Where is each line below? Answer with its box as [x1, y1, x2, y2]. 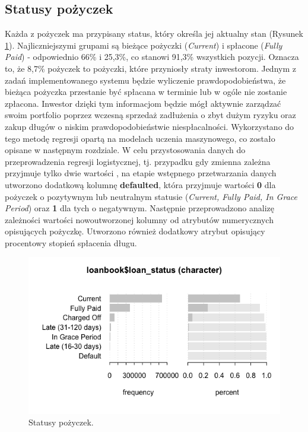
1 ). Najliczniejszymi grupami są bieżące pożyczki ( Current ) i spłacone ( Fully [5, 39, 282, 51]
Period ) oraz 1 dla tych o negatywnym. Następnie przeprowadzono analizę [5, 202, 274, 214]
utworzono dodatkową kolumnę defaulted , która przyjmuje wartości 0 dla [5, 178, 276, 190]
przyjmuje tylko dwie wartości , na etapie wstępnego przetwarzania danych [5, 167, 277, 179]
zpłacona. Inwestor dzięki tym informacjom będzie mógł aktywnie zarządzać [5, 97, 281, 109]
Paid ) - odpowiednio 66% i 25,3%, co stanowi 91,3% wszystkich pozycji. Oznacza [5, 50, 299, 63]
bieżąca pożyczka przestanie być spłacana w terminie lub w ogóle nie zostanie [5, 85, 287, 98]
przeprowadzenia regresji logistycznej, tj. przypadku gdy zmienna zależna [5, 155, 271, 167]
